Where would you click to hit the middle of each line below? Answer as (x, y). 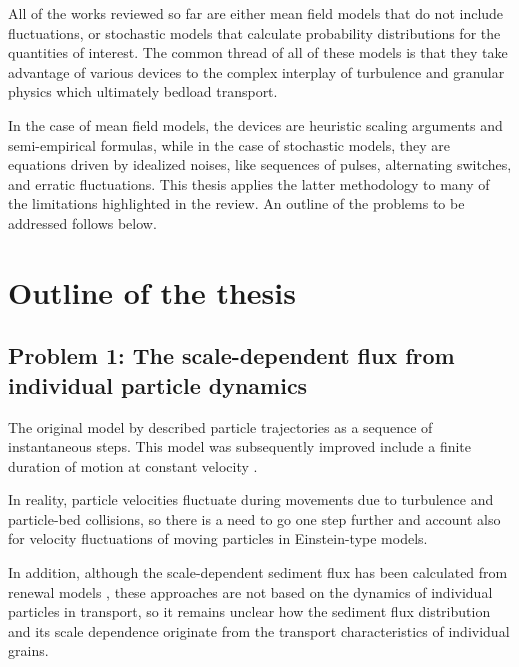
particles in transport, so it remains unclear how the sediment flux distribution (249, 611)
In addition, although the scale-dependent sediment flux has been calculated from (258, 572)
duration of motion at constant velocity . (133, 465)
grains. (28, 650)
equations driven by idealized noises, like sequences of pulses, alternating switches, (260, 164)
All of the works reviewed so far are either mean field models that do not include (256, 13)
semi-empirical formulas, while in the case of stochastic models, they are (229, 144)
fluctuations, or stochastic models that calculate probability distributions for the (254, 32)
